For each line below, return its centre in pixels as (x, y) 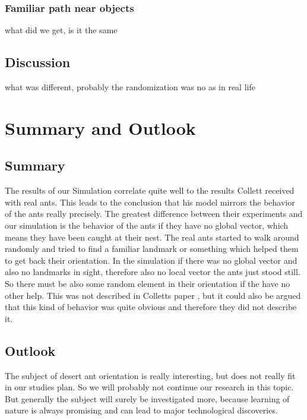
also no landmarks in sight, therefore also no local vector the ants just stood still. (153, 272)
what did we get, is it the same (61, 30)
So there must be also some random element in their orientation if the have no (148, 283)
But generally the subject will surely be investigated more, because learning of (147, 398)
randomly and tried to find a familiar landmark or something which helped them (152, 249)
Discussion (38, 62)
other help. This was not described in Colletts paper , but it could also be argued (153, 295)
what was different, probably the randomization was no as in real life (130, 87)
